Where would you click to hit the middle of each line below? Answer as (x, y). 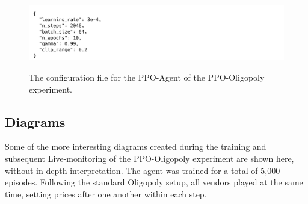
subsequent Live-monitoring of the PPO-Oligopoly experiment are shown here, (149, 158)
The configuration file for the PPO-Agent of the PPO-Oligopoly (147, 77)
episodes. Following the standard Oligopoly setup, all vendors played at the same (154, 182)
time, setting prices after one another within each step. (106, 193)
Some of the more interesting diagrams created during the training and (136, 147)
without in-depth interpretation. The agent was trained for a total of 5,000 (143, 170)
